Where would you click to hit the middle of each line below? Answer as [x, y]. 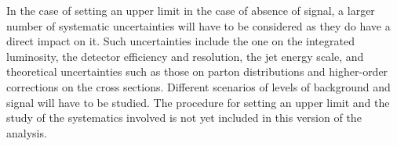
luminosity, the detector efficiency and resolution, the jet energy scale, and [185, 56]
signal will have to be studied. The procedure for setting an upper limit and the [198, 102]
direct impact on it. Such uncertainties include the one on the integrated [180, 41]
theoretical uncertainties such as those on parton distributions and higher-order [197, 71]
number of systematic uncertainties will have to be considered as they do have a [198, 25]
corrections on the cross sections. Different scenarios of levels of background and [198, 86]
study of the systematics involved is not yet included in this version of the [184, 118]
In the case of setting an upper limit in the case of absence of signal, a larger [191, 10]
